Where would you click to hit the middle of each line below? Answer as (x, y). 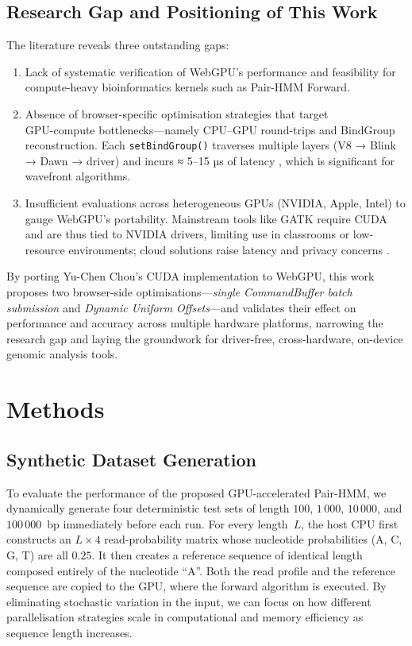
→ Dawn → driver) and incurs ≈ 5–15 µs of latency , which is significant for (210, 160)
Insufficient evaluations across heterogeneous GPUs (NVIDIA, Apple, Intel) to (215, 203)
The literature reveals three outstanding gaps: (118, 45)
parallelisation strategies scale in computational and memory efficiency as (185, 617)
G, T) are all (37, 554)
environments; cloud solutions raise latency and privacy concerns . (229, 249)
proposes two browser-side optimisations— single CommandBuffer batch (179, 291)
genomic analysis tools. (62, 354)
